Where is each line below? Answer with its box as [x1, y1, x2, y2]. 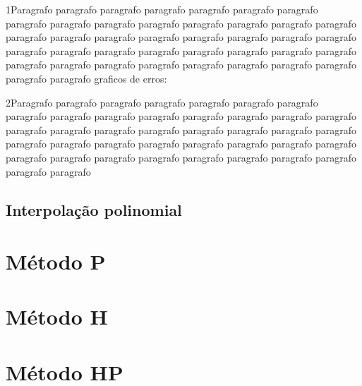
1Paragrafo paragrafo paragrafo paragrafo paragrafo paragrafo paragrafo [6, 2, 318, 16]
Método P [6, 247, 106, 276]
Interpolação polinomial [6, 198, 182, 220]
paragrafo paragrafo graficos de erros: [6, 71, 167, 85]
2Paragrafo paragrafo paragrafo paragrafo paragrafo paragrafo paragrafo [6, 95, 318, 109]
